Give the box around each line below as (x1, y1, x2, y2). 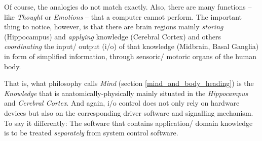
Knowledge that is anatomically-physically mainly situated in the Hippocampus (4, 87, 248, 98)
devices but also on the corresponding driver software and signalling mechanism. (4, 107, 253, 118)
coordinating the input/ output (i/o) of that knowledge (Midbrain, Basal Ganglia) (4, 41, 259, 52)
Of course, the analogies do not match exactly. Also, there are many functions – (4, 2, 252, 12)
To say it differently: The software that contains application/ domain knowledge (4, 117, 253, 128)
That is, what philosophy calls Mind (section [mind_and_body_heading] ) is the (4, 78, 254, 88)
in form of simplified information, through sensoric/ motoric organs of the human (4, 51, 256, 61)
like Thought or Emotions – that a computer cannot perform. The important (4, 11, 242, 22)
